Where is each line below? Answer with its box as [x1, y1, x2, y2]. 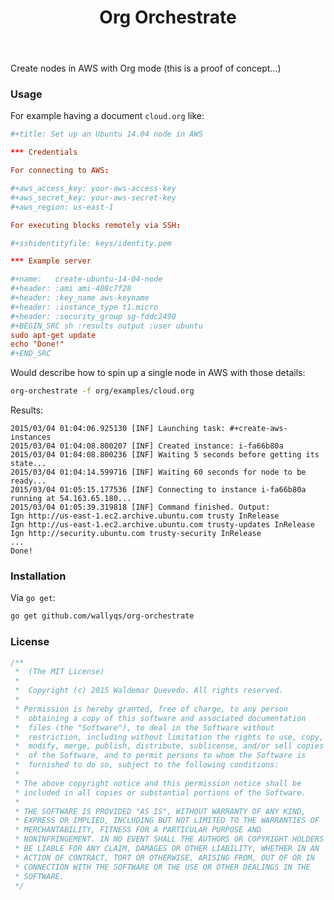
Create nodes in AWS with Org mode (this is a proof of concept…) [10, 62, 282, 75]
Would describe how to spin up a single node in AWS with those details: [10, 367, 306, 379]
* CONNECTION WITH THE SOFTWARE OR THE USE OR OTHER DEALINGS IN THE [14, 862, 311, 872]
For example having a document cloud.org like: [10, 110, 205, 122]
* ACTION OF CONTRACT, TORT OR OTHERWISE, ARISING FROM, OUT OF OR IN [14, 852, 315, 863]
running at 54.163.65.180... [10, 494, 132, 504]
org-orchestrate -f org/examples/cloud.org [10, 386, 195, 396]
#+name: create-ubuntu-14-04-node [10, 274, 163, 285]
